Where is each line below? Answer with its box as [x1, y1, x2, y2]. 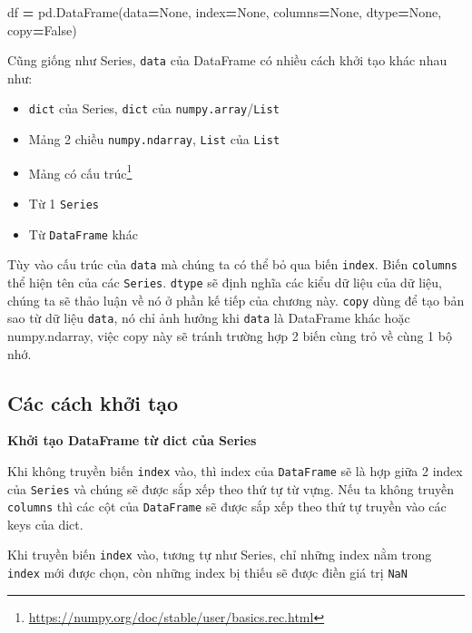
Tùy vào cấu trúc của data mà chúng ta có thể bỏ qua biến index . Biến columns [7, 255, 457, 274]
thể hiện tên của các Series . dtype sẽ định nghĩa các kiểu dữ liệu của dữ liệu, [7, 272, 442, 291]
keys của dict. [7, 514, 84, 533]
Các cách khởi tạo [7, 388, 179, 416]
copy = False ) [7, 20, 77, 39]
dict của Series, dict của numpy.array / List [28, 99, 280, 118]
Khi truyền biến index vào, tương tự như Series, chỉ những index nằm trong [7, 545, 432, 564]
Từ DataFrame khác [28, 224, 138, 243]
